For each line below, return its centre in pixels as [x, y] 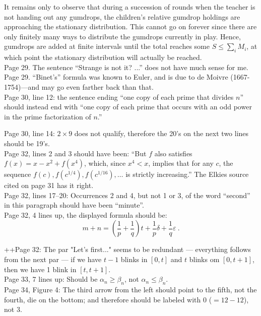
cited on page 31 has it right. [49, 185]
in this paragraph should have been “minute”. [74, 205]
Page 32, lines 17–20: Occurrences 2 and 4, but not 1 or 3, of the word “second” [127, 195]
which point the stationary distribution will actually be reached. [103, 57]
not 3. [13, 309]
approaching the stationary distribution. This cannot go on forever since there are [130, 26]
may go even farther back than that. [97, 86]
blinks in [134, 259]
